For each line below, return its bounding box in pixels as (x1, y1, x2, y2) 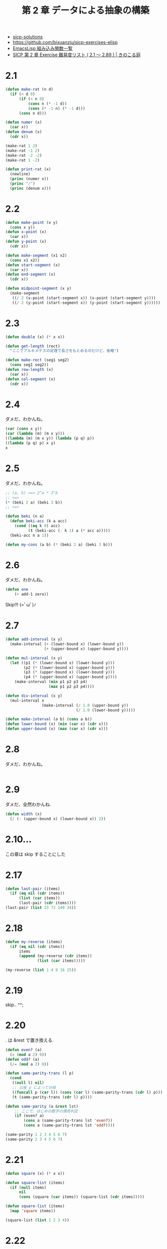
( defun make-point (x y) (5, 220, 58, 225)
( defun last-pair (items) (5, 886, 60, 891)
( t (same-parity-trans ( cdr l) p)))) (12, 1095, 93, 1100)
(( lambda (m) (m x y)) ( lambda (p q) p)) (5, 436, 95, 441)
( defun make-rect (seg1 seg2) (5, 357, 70, 363)
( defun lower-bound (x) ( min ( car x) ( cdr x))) (5, 721, 108, 726)
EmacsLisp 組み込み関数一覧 (12, 46, 73, 52)
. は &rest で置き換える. (5, 1037, 54, 1043)
